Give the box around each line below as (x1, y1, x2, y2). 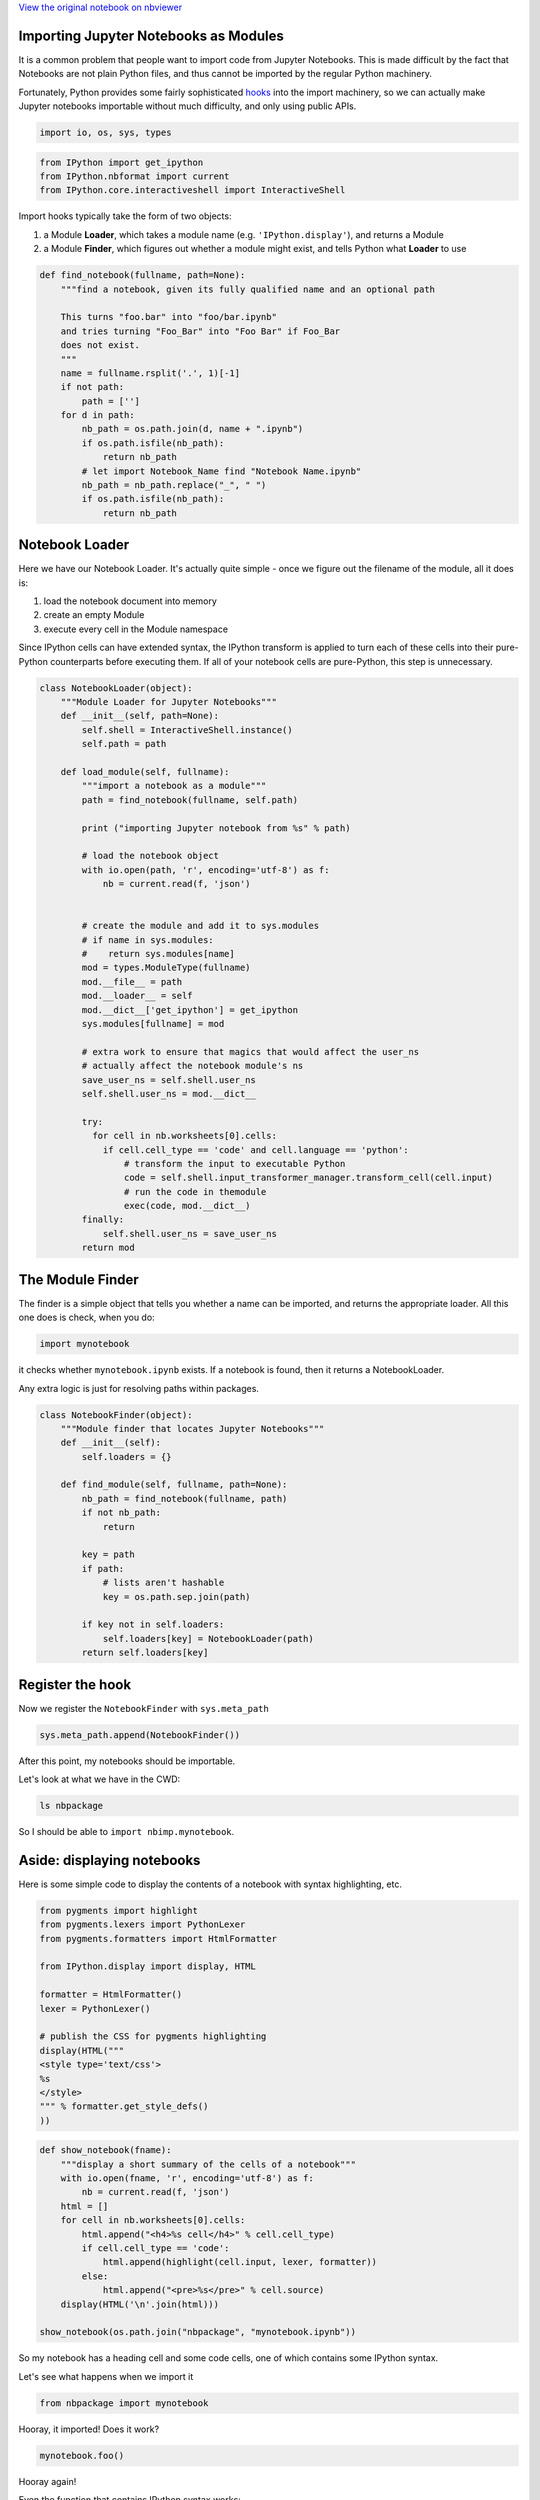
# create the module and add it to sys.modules (81, 920, 320, 932)
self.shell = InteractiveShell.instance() (81, 724, 294, 735)
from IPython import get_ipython (39, 156, 204, 168)
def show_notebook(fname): (39, 2145, 172, 2156)
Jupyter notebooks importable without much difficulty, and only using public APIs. (18, 100, 357, 112)
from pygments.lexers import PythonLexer (39, 1919, 246, 1930)
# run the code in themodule (123, 1186, 267, 1197)
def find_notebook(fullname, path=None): (39, 270, 246, 281)
